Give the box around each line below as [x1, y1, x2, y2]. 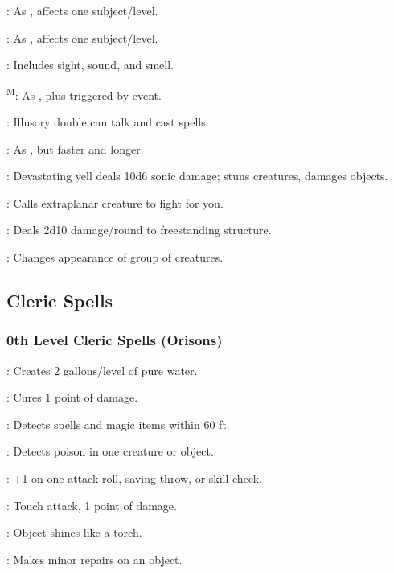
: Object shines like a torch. [6, 524, 142, 541]
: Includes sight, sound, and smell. [6, 56, 174, 73]
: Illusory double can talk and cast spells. [6, 113, 209, 130]
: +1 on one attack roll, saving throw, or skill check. [6, 469, 262, 486]
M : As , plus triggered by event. [6, 84, 162, 103]
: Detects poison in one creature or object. [6, 443, 214, 460]
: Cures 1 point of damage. [6, 389, 138, 406]
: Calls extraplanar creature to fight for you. [6, 194, 224, 211]
